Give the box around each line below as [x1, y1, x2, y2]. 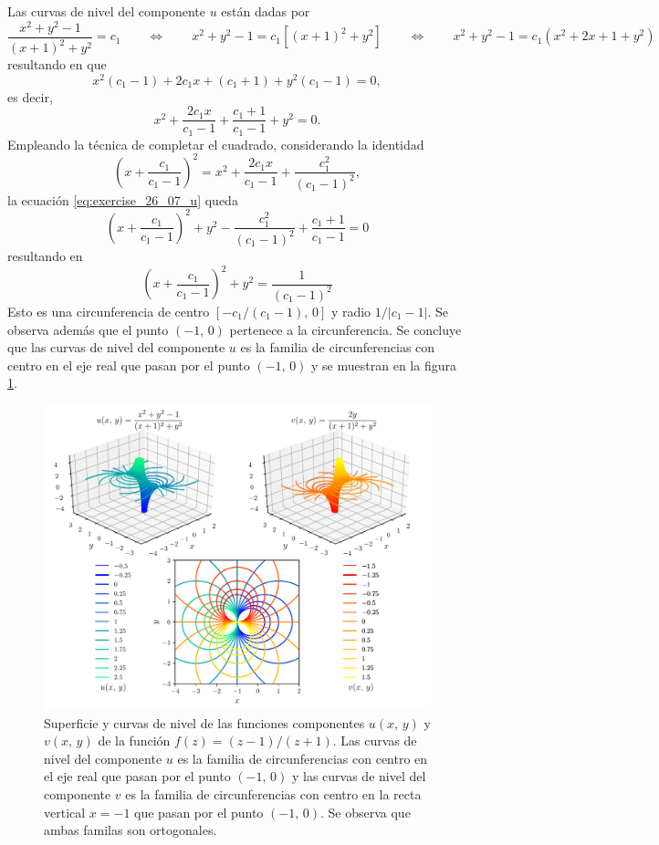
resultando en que [7, 55, 107, 74]
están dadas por [221, 2, 310, 20]
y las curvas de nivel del [291, 767, 426, 786]
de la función [98, 731, 171, 750]
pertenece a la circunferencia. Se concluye [229, 319, 462, 339]
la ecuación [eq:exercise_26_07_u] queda [7, 190, 238, 209]
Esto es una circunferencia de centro [7, 301, 210, 320]
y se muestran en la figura [311, 355, 456, 374]
